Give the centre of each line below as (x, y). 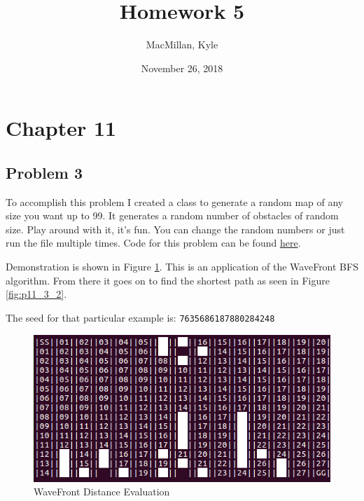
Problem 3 (44, 172)
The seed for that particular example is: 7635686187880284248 (140, 317)
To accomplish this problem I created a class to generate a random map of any (175, 201)
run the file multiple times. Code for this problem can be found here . (153, 243)
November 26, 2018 (182, 68)
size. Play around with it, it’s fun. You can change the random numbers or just (175, 229)
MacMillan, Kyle (182, 44)
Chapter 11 (61, 128)
